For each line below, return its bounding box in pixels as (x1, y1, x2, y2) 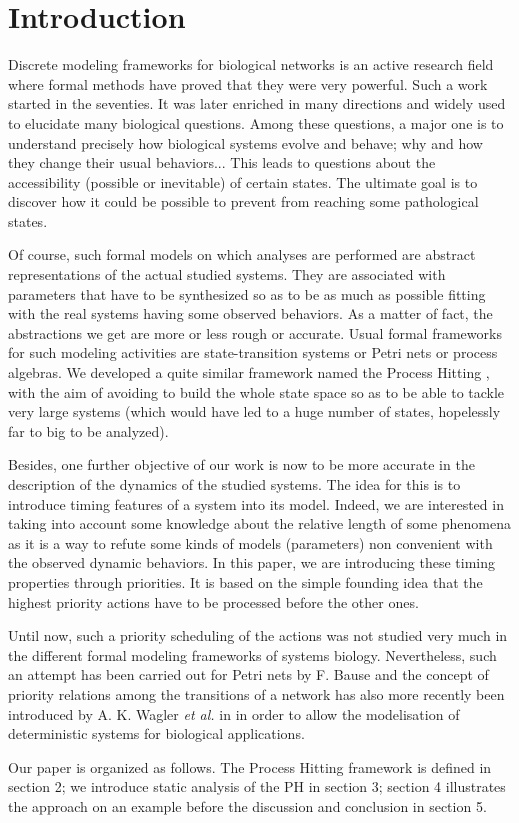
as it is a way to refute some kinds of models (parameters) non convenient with (8, 532, 493, 553)
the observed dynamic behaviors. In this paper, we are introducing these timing (8, 552, 496, 573)
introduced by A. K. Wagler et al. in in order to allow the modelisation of (8, 703, 460, 724)
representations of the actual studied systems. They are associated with (8, 264, 446, 285)
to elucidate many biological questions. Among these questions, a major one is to (8, 112, 504, 133)
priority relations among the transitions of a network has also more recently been (8, 683, 505, 704)
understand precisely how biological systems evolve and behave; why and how (8, 132, 483, 153)
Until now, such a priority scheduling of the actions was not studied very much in (8, 625, 508, 646)
